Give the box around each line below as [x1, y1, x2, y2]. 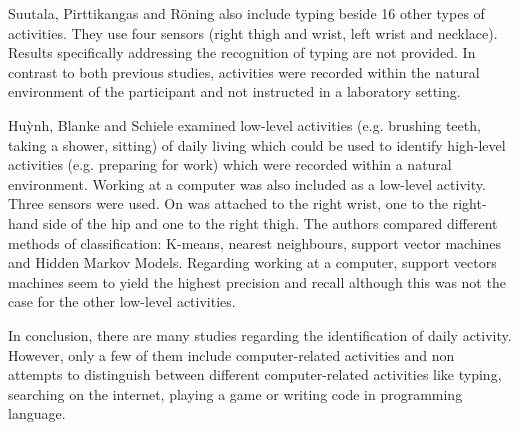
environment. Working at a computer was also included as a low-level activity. [8, 173, 486, 194]
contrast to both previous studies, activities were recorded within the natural [8, 61, 480, 82]
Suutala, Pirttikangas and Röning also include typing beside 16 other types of [8, 3, 485, 23]
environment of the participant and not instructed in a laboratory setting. [8, 81, 461, 102]
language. [8, 403, 66, 424]
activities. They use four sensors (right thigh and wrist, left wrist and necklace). [8, 22, 498, 43]
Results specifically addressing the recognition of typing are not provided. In [8, 42, 476, 63]
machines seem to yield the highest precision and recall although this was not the [8, 271, 506, 292]
